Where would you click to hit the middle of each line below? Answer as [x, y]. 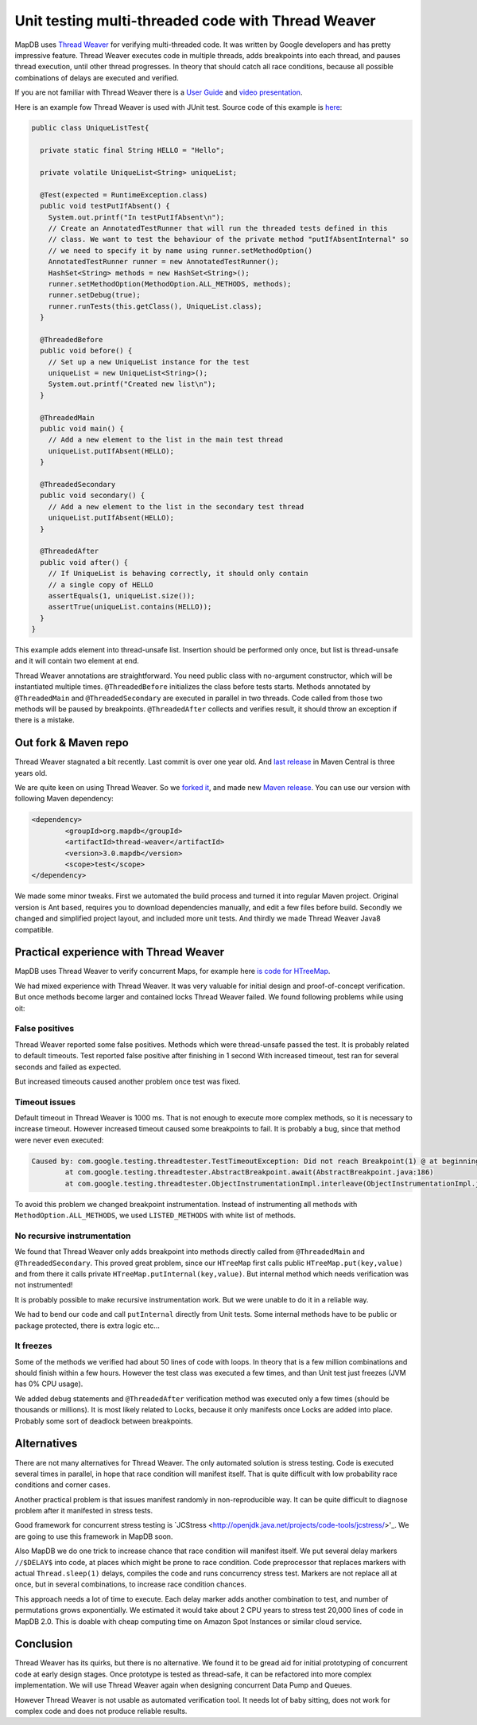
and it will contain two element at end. [77, 661]
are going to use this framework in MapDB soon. [94, 1536]
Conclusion [44, 1644]
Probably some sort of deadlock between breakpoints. [104, 1421]
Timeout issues [45, 1102]
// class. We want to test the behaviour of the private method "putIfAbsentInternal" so [229, 239]
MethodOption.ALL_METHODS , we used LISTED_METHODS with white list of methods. [155, 1215]
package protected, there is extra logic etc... [87, 1326]
